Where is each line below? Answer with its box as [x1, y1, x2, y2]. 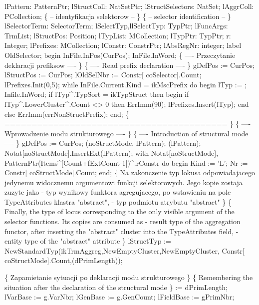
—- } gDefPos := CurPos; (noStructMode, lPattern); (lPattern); [4, 138, 201, 148]
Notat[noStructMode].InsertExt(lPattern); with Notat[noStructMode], [4, 147, 219, 158]
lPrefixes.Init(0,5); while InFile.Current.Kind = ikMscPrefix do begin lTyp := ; [4, 79, 247, 89]
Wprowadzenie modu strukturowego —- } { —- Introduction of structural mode [4, 128, 249, 138]
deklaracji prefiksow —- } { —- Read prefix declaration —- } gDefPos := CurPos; [4, 59, 255, 70]
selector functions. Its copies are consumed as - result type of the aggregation [4, 216, 241, 227]
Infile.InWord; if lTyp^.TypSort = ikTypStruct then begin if [4, 89, 189, 99]
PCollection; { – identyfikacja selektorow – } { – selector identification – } [4, 10, 231, 21]
